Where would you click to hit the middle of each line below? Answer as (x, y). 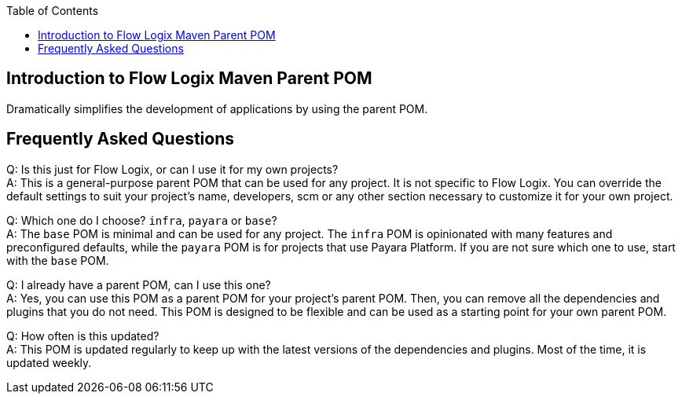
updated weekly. (49, 362)
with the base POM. (58, 260)
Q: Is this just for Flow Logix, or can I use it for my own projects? (172, 169)
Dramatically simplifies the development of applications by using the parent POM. (217, 108)
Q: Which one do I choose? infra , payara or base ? (142, 220)
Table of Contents (53, 11)
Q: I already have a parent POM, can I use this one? (139, 284)
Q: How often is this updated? (83, 336)
